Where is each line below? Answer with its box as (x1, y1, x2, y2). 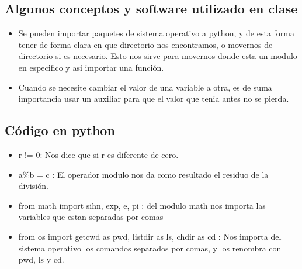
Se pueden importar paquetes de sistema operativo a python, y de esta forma (18, 27, 294, 39)
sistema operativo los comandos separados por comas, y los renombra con (18, 242, 282, 254)
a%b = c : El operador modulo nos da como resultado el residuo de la (18, 168, 269, 180)
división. (18, 180, 48, 192)
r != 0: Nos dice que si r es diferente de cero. (18, 148, 179, 160)
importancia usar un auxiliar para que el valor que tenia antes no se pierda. (18, 92, 289, 105)
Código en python (5, 121, 115, 139)
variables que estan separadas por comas (18, 211, 164, 223)
